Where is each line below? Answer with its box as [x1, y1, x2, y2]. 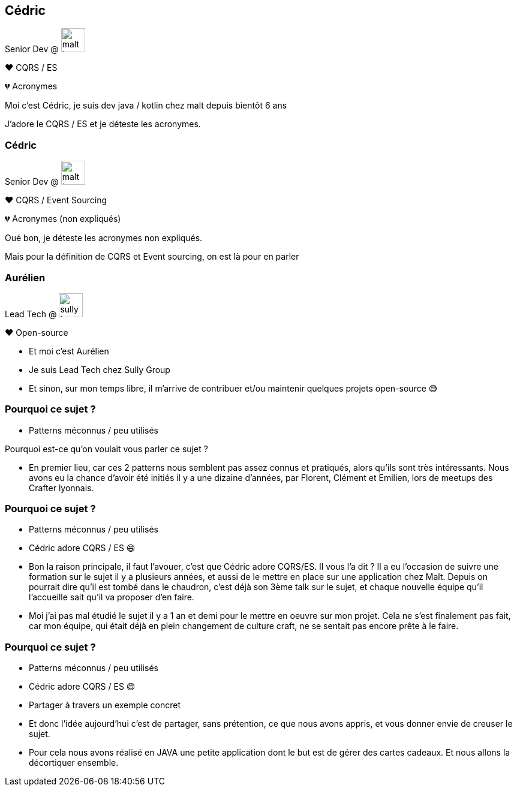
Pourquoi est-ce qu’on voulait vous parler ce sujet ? [5, 443, 208, 454]
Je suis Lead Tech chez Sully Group [29, 364, 170, 375]
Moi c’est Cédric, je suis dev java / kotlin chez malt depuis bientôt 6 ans [5, 100, 287, 111]
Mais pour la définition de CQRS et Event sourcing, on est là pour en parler [5, 251, 299, 262]
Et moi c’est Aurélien [29, 345, 109, 356]
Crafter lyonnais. [29, 482, 94, 493]
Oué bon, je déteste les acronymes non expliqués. [5, 233, 203, 243]
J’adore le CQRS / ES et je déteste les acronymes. [5, 119, 201, 130]
